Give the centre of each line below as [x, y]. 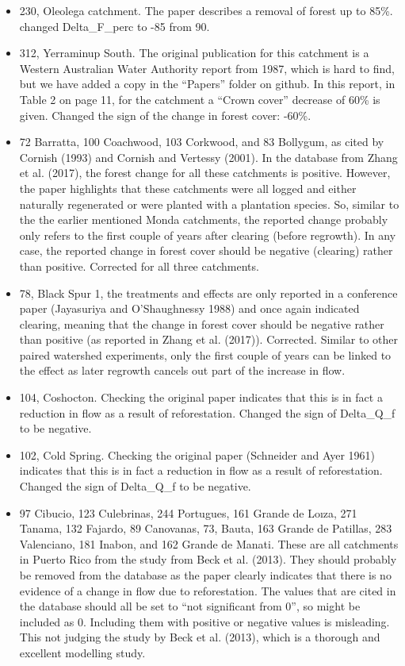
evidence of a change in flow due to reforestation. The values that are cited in [208, 590]
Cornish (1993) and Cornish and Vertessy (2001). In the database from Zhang [208, 157]
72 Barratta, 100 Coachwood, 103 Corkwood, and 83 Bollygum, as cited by [202, 142]
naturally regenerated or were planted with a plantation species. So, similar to [209, 204]
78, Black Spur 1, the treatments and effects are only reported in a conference [208, 293]
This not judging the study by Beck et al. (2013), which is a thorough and [200, 637]
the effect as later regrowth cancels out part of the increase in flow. [182, 370]
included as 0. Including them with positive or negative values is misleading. [204, 621]
